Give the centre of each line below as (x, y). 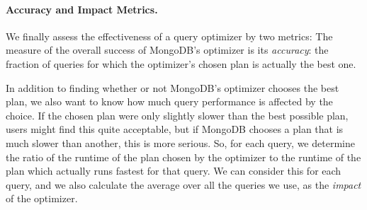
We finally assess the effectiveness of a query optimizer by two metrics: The (169, 36)
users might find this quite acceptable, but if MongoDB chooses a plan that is (175, 129)
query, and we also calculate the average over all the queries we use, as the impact (183, 184)
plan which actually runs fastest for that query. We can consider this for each (174, 171)
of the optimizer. (42, 198)
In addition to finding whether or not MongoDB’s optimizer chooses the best (173, 87)
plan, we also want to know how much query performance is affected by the (169, 101)
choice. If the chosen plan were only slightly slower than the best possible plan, (177, 115)
